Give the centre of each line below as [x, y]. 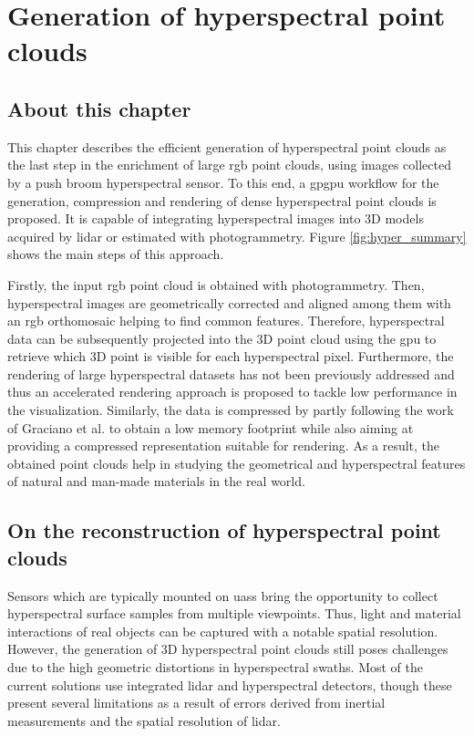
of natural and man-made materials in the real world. [156, 481]
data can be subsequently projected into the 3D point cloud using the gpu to [222, 338]
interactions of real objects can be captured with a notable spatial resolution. [223, 631]
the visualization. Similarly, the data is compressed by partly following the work [231, 410]
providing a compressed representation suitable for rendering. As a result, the [224, 446]
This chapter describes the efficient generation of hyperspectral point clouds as [227, 146]
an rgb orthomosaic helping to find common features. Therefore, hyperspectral [226, 321]
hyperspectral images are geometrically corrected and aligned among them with [229, 302]
